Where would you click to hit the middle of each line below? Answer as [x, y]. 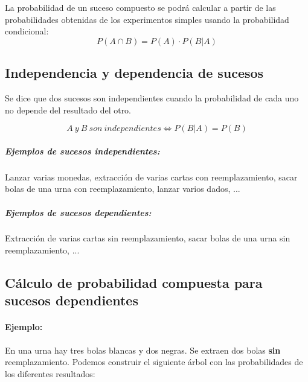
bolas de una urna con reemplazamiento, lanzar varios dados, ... [123, 189]
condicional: [27, 31]
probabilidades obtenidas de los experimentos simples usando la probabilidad [147, 19]
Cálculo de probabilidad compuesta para [134, 283]
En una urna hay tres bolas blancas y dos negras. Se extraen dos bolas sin [143, 350]
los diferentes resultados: [50, 373]
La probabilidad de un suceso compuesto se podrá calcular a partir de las [140, 7]
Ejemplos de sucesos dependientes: [78, 212]
